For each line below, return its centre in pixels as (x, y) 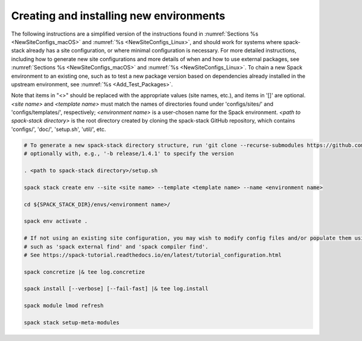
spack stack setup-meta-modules (72, 323)
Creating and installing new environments (118, 16)
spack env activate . (56, 221)
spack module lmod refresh (64, 306)
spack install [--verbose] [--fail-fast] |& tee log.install (116, 289)
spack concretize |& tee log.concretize (84, 272)
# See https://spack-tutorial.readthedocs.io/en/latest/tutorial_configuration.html (153, 255)
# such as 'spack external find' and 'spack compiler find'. (116, 247)
